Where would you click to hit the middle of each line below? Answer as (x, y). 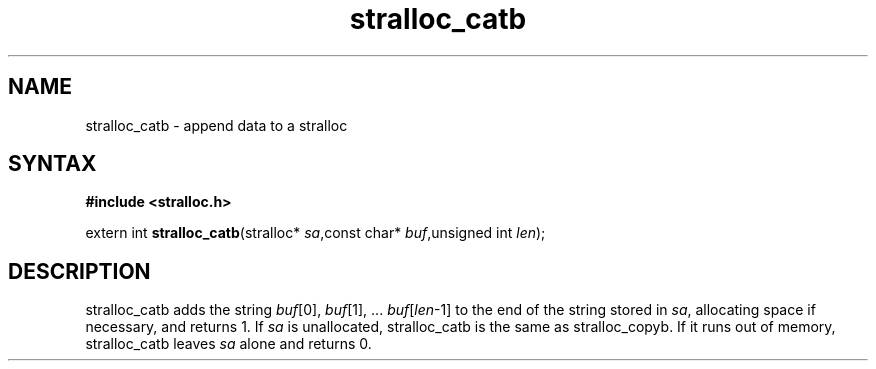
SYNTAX (52, 164)
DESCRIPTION (79, 271)
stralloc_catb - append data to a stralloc (216, 125)
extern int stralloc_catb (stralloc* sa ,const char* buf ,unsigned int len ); (315, 233)
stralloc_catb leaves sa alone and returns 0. (228, 344)
